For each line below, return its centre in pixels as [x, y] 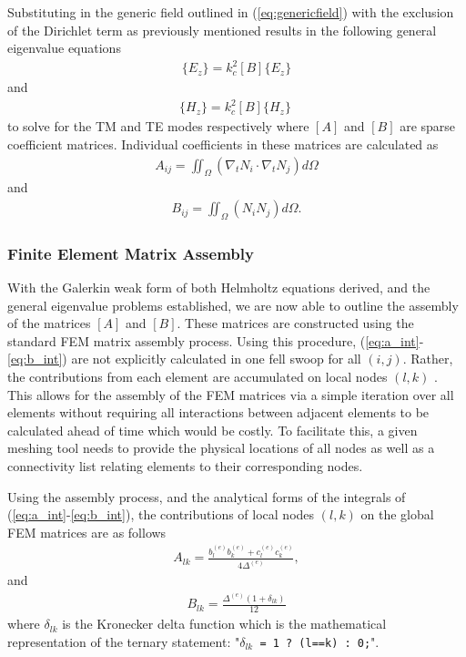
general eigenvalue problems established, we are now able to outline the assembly [233, 305]
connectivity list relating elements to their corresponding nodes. [185, 466]
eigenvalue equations [64, 48]
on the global [397, 514]
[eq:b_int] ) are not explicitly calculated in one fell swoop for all [184, 359]
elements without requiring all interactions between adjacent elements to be [218, 412]
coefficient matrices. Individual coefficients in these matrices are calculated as [223, 144]
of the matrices [49, 323]
